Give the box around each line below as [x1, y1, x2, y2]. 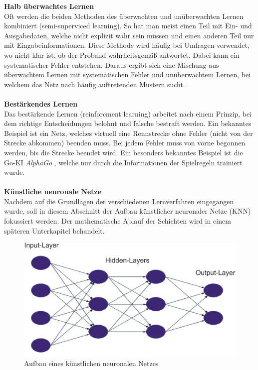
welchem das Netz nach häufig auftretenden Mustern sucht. [4, 79, 185, 89]
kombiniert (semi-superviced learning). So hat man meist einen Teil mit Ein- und [4, 20, 252, 31]
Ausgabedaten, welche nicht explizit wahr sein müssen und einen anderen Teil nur [4, 30, 254, 40]
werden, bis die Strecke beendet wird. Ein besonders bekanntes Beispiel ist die [4, 147, 243, 157]
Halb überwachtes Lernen [4, 1, 94, 11]
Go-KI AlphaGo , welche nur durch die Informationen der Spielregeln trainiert [4, 157, 243, 167]
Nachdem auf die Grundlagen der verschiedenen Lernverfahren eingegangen [4, 196, 234, 206]
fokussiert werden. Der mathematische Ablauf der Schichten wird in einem [4, 216, 231, 226]
